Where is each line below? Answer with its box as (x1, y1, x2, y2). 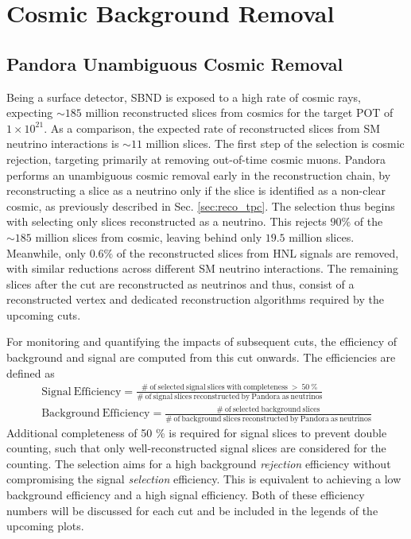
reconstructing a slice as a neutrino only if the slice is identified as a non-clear (6, 182, 386, 199)
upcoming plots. (6, 518, 84, 534)
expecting (6, 104, 53, 121)
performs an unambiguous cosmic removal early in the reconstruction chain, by (6, 166, 391, 183)
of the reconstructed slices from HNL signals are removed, (116, 244, 399, 261)
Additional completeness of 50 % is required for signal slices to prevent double (6, 424, 387, 440)
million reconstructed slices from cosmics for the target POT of (85, 104, 394, 121)
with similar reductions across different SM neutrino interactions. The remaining (6, 260, 399, 277)
